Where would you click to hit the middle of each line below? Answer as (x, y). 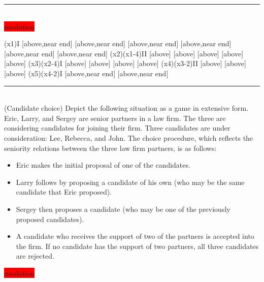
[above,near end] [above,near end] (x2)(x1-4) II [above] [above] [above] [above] (124, 53)
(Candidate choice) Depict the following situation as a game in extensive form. (126, 108)
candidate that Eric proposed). (64, 192)
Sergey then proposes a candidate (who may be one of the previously (123, 209)
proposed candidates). (50, 219)
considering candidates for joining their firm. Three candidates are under (117, 128)
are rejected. (35, 256)
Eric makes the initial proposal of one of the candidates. (103, 165)
